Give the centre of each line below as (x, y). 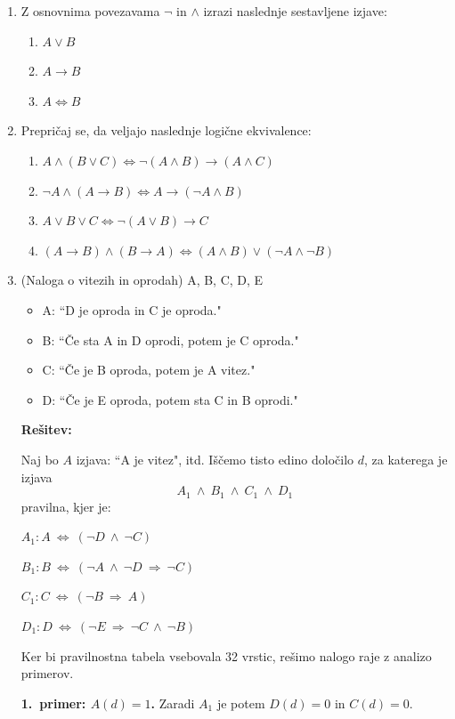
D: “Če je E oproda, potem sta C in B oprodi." (170, 399)
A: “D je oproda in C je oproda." (132, 309)
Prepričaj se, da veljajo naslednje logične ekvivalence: (166, 130)
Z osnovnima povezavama (90, 11)
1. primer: (53, 703)
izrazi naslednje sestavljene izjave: (295, 11)
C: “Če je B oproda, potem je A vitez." (149, 370)
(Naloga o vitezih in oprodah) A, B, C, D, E (142, 280)
